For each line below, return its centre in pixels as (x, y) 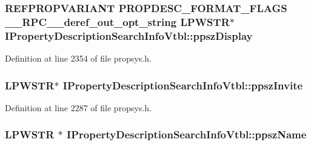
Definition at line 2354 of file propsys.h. (78, 58)
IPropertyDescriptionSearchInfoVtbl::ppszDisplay (129, 35)
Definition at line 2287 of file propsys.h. (78, 107)
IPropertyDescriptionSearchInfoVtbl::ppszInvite (183, 85)
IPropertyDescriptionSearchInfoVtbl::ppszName (187, 134)
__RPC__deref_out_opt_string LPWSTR (117, 21)
